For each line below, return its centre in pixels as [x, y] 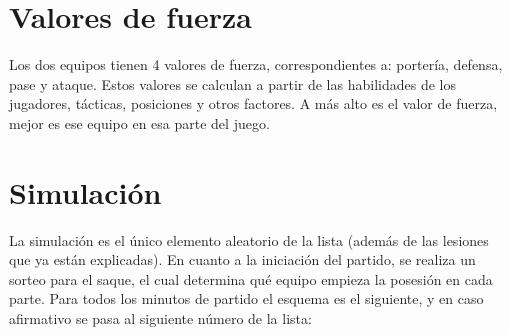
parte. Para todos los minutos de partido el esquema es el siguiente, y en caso [246, 298]
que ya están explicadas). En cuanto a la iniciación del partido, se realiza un [242, 259]
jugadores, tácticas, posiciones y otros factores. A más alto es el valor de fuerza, [253, 103]
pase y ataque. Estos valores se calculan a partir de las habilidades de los [232, 83]
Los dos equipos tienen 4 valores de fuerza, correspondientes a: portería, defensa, [256, 64]
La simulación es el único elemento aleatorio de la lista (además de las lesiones [249, 239]
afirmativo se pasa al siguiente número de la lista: [160, 318]
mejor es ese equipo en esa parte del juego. [139, 122]
